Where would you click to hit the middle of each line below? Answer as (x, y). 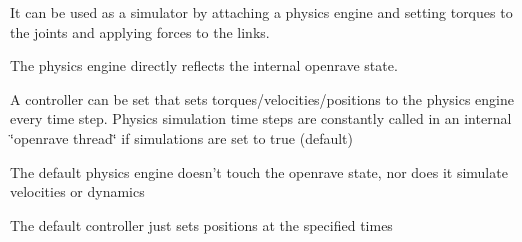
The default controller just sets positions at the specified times (201, 224)
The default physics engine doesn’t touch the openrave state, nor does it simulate (259, 171)
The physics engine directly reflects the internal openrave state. (204, 65)
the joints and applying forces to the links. (140, 31)
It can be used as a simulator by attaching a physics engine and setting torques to (261, 12)
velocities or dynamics (77, 191)
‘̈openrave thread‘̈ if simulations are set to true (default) (182, 137)
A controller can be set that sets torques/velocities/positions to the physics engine (262, 98)
